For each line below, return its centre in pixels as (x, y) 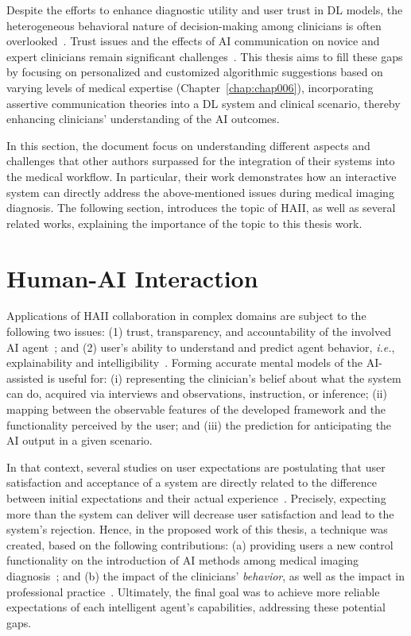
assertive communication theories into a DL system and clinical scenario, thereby (204, 103)
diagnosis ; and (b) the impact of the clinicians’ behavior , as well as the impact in (205, 575)
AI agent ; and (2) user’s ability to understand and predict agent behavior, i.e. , (201, 347)
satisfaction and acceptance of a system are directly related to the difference (192, 482)
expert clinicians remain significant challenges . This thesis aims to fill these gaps (205, 56)
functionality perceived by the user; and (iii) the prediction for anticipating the (199, 424)
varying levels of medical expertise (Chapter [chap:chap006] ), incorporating (190, 87)
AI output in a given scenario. (79, 440)
